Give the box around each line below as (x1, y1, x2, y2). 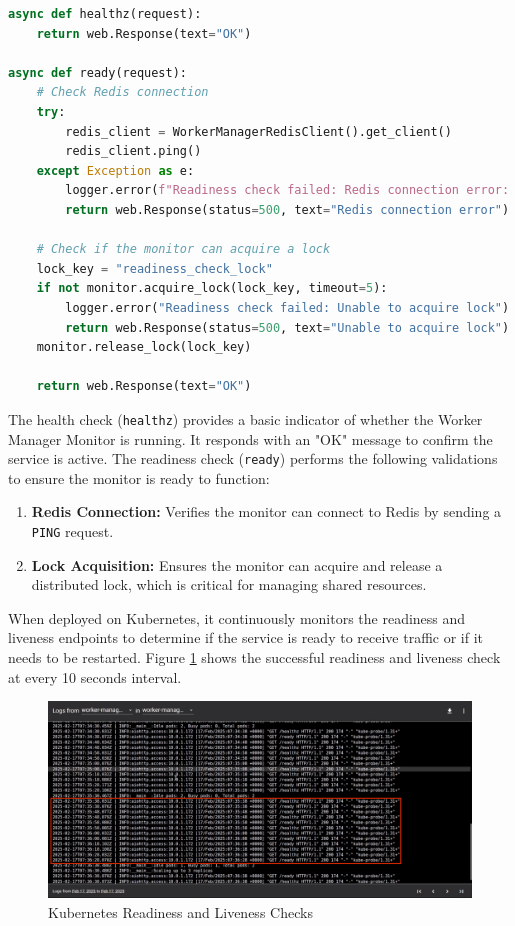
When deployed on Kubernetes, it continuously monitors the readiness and (8, 607, 466, 628)
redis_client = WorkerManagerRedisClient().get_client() (65, 124, 452, 139)
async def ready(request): (8, 65, 187, 80)
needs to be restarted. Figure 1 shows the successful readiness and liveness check (8, 647, 501, 667)
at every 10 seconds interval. (8, 666, 182, 687)
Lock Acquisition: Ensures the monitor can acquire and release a (31, 554, 443, 575)
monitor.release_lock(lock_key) (36, 340, 252, 355)
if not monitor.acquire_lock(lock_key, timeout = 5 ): (36, 281, 388, 296)
